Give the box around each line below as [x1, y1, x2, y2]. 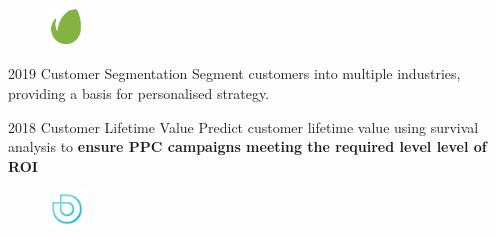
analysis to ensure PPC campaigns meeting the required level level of [8, 136, 487, 157]
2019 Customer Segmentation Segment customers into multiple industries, [8, 63, 461, 84]
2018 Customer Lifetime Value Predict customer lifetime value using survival [8, 116, 479, 137]
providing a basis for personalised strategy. [8, 82, 270, 103]
